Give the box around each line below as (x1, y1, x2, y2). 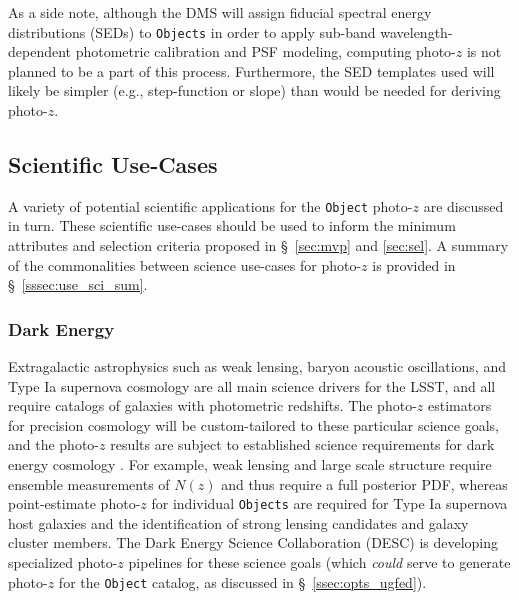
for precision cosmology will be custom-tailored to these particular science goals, (8, 414, 500, 435)
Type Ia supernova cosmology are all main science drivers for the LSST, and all (8, 375, 496, 396)
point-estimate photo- (8, 493, 141, 514)
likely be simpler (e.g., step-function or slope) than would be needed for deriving (8, 80, 501, 101)
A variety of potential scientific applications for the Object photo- (8, 195, 413, 216)
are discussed (423, 195, 504, 216)
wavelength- (380, 21, 453, 42)
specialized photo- (8, 552, 118, 573)
